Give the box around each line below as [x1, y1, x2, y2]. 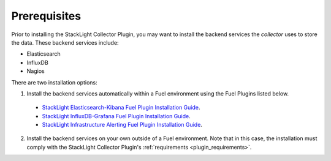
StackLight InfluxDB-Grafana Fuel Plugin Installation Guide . [42, 112, 191, 119]
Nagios [26, 67, 45, 75]
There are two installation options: [11, 78, 97, 86]
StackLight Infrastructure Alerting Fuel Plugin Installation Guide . [42, 121, 202, 129]
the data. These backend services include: [11, 39, 119, 46]
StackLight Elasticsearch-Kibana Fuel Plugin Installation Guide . [42, 104, 200, 111]
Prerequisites [11, 9, 82, 23]
